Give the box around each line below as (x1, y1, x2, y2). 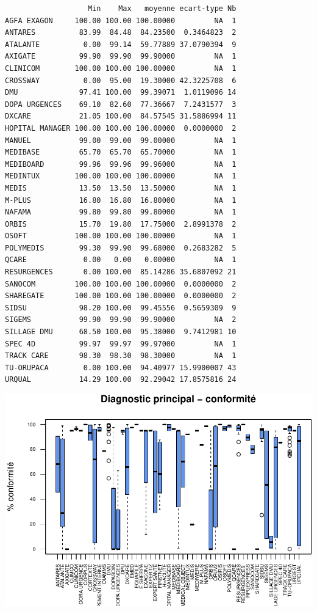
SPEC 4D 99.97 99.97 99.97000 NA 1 (5, 339, 237, 348)
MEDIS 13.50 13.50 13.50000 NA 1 (5, 183, 237, 192)
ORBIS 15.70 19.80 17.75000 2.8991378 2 (5, 219, 237, 229)
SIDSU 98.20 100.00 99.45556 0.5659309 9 (5, 303, 237, 312)
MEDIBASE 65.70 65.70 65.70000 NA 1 (5, 148, 237, 157)
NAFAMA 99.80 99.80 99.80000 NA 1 (5, 208, 237, 217)
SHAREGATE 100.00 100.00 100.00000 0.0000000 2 (5, 291, 237, 301)
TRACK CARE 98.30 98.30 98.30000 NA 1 (5, 351, 237, 360)
